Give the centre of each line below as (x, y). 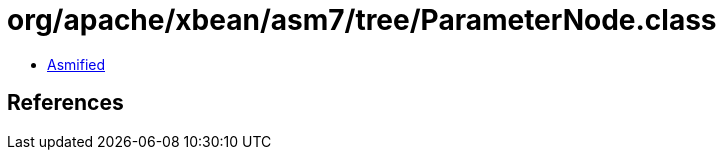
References (65, 103)
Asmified (76, 64)
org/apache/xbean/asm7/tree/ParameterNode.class (362, 20)
